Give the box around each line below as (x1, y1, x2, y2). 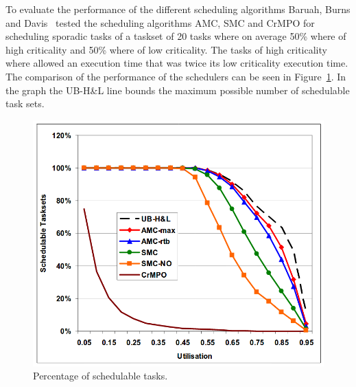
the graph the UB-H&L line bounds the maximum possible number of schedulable (5, 82, 350, 97)
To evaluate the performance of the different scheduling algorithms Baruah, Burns (5, 2, 351, 16)
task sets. (5, 96, 45, 111)
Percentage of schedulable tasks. (33, 368, 168, 383)
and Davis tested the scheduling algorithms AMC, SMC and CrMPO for (5, 15, 315, 30)
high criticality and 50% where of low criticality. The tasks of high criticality (5, 42, 327, 56)
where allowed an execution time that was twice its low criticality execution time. (5, 56, 348, 70)
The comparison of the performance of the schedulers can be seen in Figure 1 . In (5, 69, 346, 83)
